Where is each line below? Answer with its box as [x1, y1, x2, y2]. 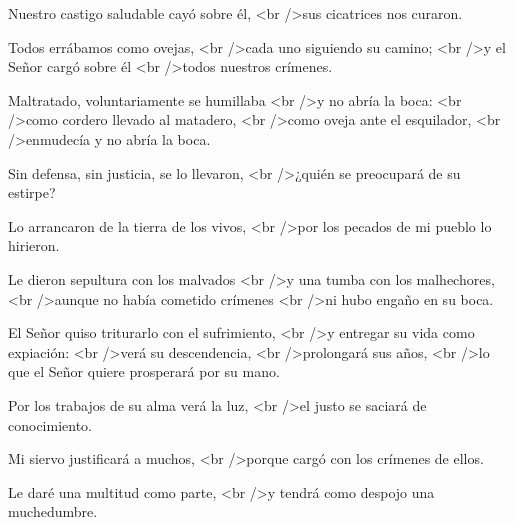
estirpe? [8, 182, 56, 203]
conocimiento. [8, 414, 92, 435]
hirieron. [8, 235, 60, 256]
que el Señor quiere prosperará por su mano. [8, 361, 280, 382]
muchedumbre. [8, 501, 98, 522]
